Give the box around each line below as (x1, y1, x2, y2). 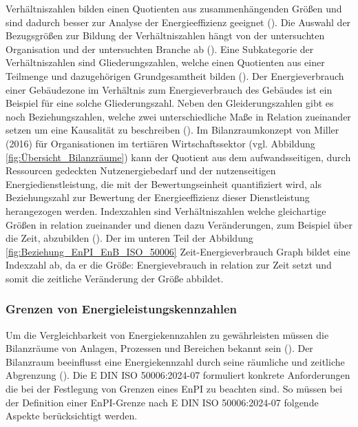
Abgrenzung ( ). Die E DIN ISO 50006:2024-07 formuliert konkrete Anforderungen (6, 368, 350, 382)
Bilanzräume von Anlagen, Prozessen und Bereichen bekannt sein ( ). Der (6, 341, 313, 355)
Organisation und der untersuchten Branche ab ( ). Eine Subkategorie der (6, 41, 314, 56)
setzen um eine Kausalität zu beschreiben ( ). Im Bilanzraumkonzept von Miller (6, 123, 339, 137)
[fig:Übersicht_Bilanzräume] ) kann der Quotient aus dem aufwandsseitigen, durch (6, 149, 351, 164)
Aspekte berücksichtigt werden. (6, 408, 138, 423)
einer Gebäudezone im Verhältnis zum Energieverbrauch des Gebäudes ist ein (6, 82, 333, 96)
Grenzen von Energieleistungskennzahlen (6, 300, 238, 317)
